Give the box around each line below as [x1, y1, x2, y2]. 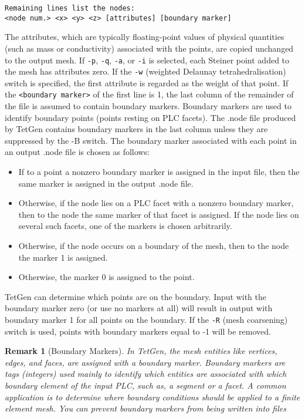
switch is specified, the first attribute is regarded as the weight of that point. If [5, 76, 289, 89]
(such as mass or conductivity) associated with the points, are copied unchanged [5, 42, 294, 54]
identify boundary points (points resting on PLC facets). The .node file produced [5, 111, 296, 123]
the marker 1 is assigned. [18, 251, 108, 263]
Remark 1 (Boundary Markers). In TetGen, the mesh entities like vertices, [5, 345, 277, 357]
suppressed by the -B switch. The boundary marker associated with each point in [5, 134, 297, 146]
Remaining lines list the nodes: [5, 4, 135, 12]
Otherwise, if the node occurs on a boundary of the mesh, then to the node [18, 240, 289, 251]
